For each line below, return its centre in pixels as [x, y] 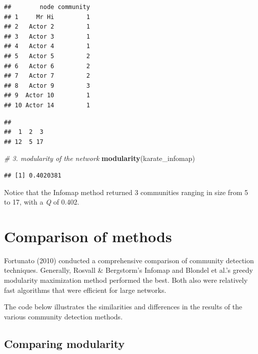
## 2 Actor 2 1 [47, 27]
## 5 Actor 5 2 [47, 56]
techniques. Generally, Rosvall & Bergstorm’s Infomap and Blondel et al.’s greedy [128, 270]
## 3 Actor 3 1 [47, 36]
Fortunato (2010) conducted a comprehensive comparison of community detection [129, 260]
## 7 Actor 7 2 [47, 76]
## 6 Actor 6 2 [47, 66]
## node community [47, 7]
